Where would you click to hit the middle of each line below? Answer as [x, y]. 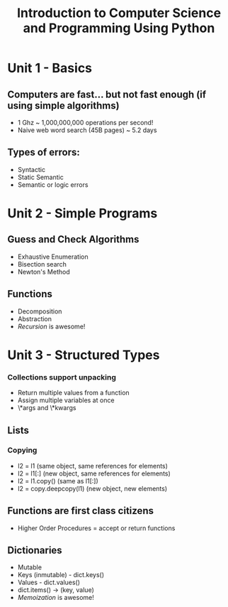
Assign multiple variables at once [66, 400]
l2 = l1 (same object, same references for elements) [93, 466]
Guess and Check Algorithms [73, 240]
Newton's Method [44, 272]
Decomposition [40, 311]
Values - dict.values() [49, 582]
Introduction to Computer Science [119, 13]
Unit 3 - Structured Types [84, 355]
